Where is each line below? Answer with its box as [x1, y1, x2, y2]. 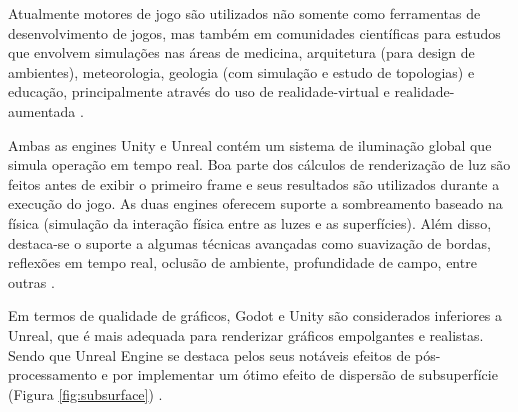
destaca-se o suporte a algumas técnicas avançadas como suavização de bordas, [8, 232, 491, 253]
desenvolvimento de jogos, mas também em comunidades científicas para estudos [8, 22, 501, 43]
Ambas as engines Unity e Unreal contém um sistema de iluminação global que [8, 134, 492, 155]
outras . [8, 271, 55, 292]
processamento [8, 364, 97, 385]
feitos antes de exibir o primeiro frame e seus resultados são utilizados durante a [8, 173, 500, 194]
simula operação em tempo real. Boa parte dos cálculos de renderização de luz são [8, 154, 511, 175]
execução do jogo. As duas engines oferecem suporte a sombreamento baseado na [8, 193, 503, 214]
